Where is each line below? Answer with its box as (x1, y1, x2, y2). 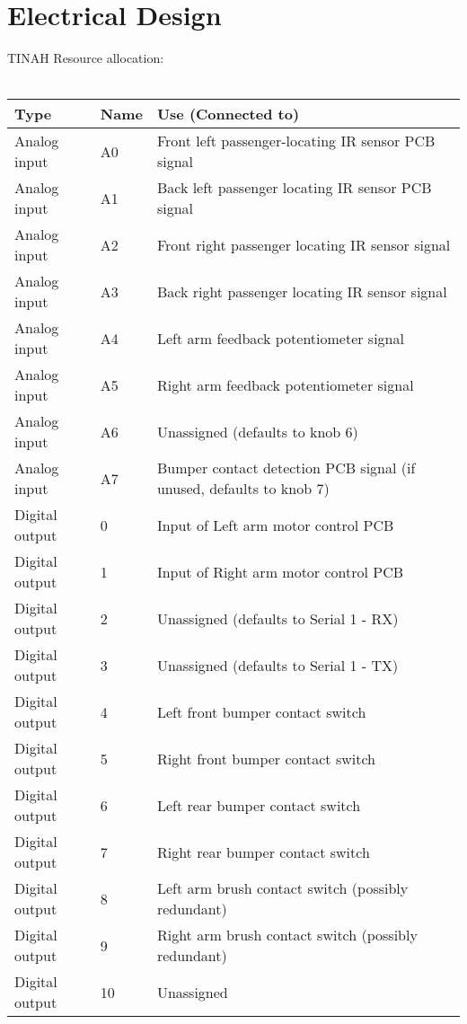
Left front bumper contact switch (156, 701, 366, 722)
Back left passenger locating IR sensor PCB (156, 177, 432, 199)
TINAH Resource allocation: (7, 49, 164, 67)
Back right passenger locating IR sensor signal (156, 280, 447, 302)
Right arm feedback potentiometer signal (156, 374, 414, 395)
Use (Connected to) (156, 103, 300, 125)
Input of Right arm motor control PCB (156, 561, 404, 582)
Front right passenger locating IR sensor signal (156, 234, 451, 255)
